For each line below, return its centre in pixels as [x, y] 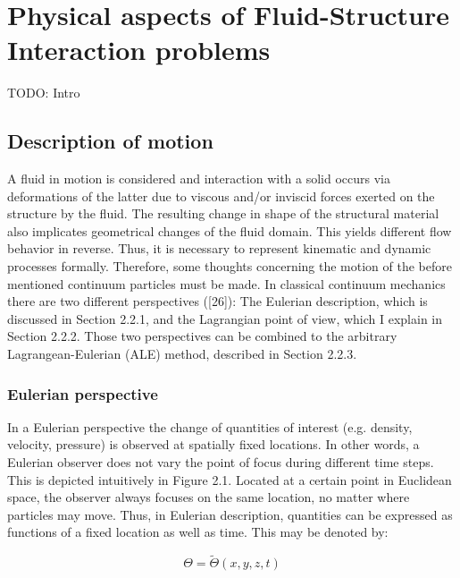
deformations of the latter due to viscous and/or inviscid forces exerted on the [221, 195]
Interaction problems [139, 50]
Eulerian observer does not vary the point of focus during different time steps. [221, 462]
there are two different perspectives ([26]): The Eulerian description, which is [217, 301]
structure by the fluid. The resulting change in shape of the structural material [223, 213]
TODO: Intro [44, 93]
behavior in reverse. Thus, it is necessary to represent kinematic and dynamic [219, 248]
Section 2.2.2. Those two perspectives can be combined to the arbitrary [202, 336]
